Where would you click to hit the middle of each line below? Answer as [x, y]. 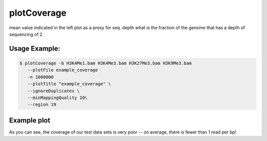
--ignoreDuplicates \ [54, 91]
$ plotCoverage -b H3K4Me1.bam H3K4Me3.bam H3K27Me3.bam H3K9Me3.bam [106, 63]
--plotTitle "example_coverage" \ [69, 84]
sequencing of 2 [26, 34]
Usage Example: [35, 49]
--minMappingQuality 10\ [57, 98]
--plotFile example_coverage [63, 70]
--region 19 [42, 105]
